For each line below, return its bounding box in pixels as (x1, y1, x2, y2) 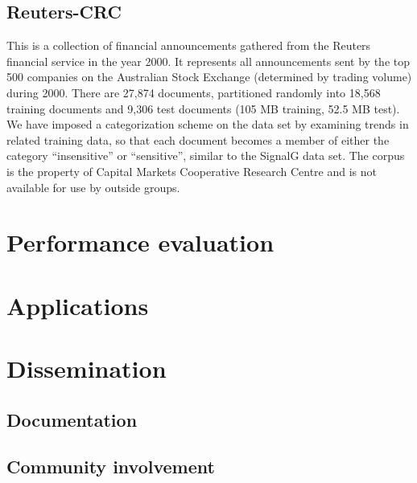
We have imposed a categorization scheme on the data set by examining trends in (6, 116, 409, 133)
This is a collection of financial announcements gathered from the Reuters (6, 37, 371, 54)
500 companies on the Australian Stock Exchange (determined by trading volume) (6, 68, 412, 85)
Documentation (6, 407, 138, 432)
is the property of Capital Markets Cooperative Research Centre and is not (6, 162, 377, 179)
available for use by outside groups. (6, 178, 180, 195)
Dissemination (6, 352, 167, 385)
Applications (6, 289, 149, 321)
